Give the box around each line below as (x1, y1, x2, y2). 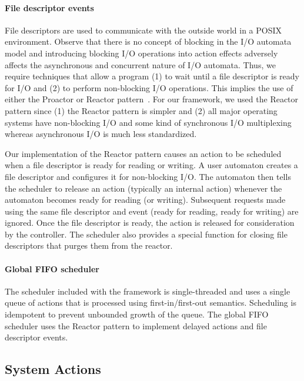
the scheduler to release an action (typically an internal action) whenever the (5, 182, 282, 194)
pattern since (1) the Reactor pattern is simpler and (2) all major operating (5, 104, 278, 116)
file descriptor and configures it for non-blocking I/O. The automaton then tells (5, 170, 291, 182)
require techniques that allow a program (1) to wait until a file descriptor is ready (5, 70, 300, 82)
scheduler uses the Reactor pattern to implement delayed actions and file (5, 319, 267, 332)
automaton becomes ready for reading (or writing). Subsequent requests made (5, 193, 286, 206)
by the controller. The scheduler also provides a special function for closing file (5, 228, 288, 240)
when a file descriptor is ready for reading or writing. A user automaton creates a (5, 159, 298, 171)
